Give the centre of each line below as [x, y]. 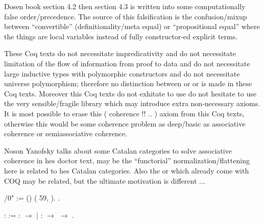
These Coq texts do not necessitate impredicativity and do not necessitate [120, 53]
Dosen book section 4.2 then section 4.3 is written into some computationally [125, 6]
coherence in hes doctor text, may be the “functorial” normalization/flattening [127, 160]
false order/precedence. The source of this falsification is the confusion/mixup [126, 16]
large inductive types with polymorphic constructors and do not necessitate [122, 73]
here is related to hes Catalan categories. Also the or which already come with [127, 170]
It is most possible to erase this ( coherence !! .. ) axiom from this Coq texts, [124, 113]
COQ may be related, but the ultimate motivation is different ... [105, 180]
